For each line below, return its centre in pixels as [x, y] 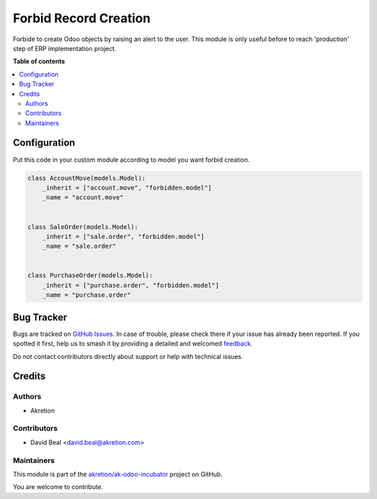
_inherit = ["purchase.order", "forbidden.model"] [131, 285]
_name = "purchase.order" [87, 295]
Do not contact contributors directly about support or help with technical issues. [128, 356]
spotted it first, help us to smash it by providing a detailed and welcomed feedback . [133, 344]
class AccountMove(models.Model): [87, 178]
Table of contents [39, 61]
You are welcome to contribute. [58, 487]
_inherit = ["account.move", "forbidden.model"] [127, 187]
